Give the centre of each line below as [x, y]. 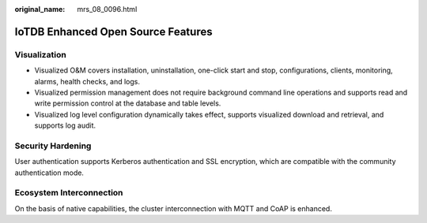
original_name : [40, 9]
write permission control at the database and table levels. [128, 103]
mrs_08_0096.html [107, 9]
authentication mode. [49, 173]
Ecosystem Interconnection [69, 193]
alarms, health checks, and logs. [87, 81]
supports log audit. [65, 125]
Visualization [40, 54]
